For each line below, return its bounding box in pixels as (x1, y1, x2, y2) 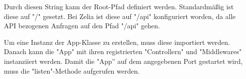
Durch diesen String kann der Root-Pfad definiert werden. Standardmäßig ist (4, 1, 234, 11)
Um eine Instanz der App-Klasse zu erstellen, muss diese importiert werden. (4, 37, 230, 47)
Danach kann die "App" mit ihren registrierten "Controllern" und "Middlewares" (4, 46, 242, 57)
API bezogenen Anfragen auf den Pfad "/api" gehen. (4, 20, 160, 31)
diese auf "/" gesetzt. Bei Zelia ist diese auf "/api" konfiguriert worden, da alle (4, 11, 236, 21)
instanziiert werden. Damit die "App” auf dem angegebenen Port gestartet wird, (4, 56, 243, 66)
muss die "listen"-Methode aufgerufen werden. (4, 65, 140, 76)
